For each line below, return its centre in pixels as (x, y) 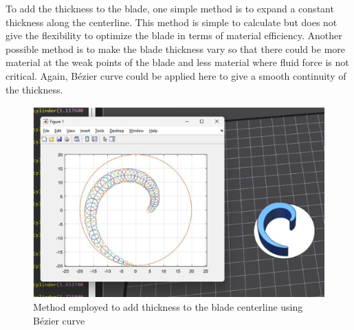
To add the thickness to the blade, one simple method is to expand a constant (170, 8)
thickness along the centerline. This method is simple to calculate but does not (172, 22)
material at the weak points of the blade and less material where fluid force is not (177, 62)
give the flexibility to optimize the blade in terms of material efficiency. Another (174, 35)
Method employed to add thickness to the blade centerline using (168, 307)
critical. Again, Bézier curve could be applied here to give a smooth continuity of (176, 75)
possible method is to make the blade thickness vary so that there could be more (176, 48)
